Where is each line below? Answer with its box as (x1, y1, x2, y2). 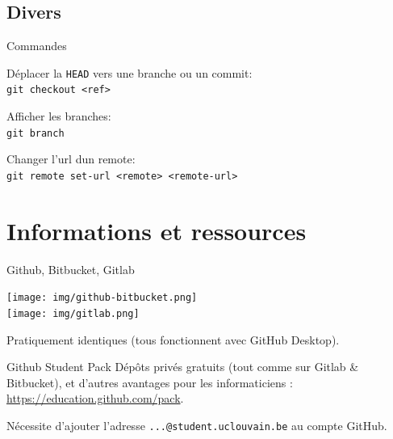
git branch (6, 127, 65, 139)
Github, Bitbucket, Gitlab (6, 260, 135, 277)
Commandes (6, 37, 67, 54)
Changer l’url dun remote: (6, 150, 136, 167)
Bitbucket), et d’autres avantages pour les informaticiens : (6, 374, 293, 390)
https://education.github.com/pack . (6, 390, 184, 407)
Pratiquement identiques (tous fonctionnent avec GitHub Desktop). (6, 331, 340, 348)
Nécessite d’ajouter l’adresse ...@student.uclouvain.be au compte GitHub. (6, 417, 387, 434)
